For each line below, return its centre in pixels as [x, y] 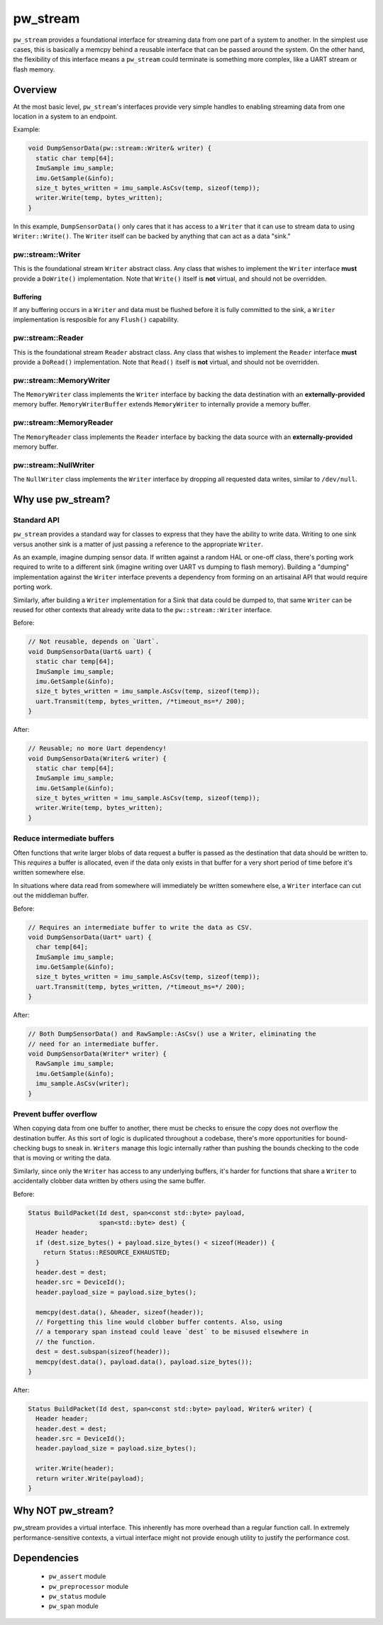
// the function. [66, 1342]
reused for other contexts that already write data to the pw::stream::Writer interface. [143, 610]
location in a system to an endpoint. [65, 116]
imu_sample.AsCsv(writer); [83, 1084]
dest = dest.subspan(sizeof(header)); [103, 1352]
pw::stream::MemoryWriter [62, 380]
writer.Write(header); [75, 1469]
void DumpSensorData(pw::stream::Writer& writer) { [120, 148]
